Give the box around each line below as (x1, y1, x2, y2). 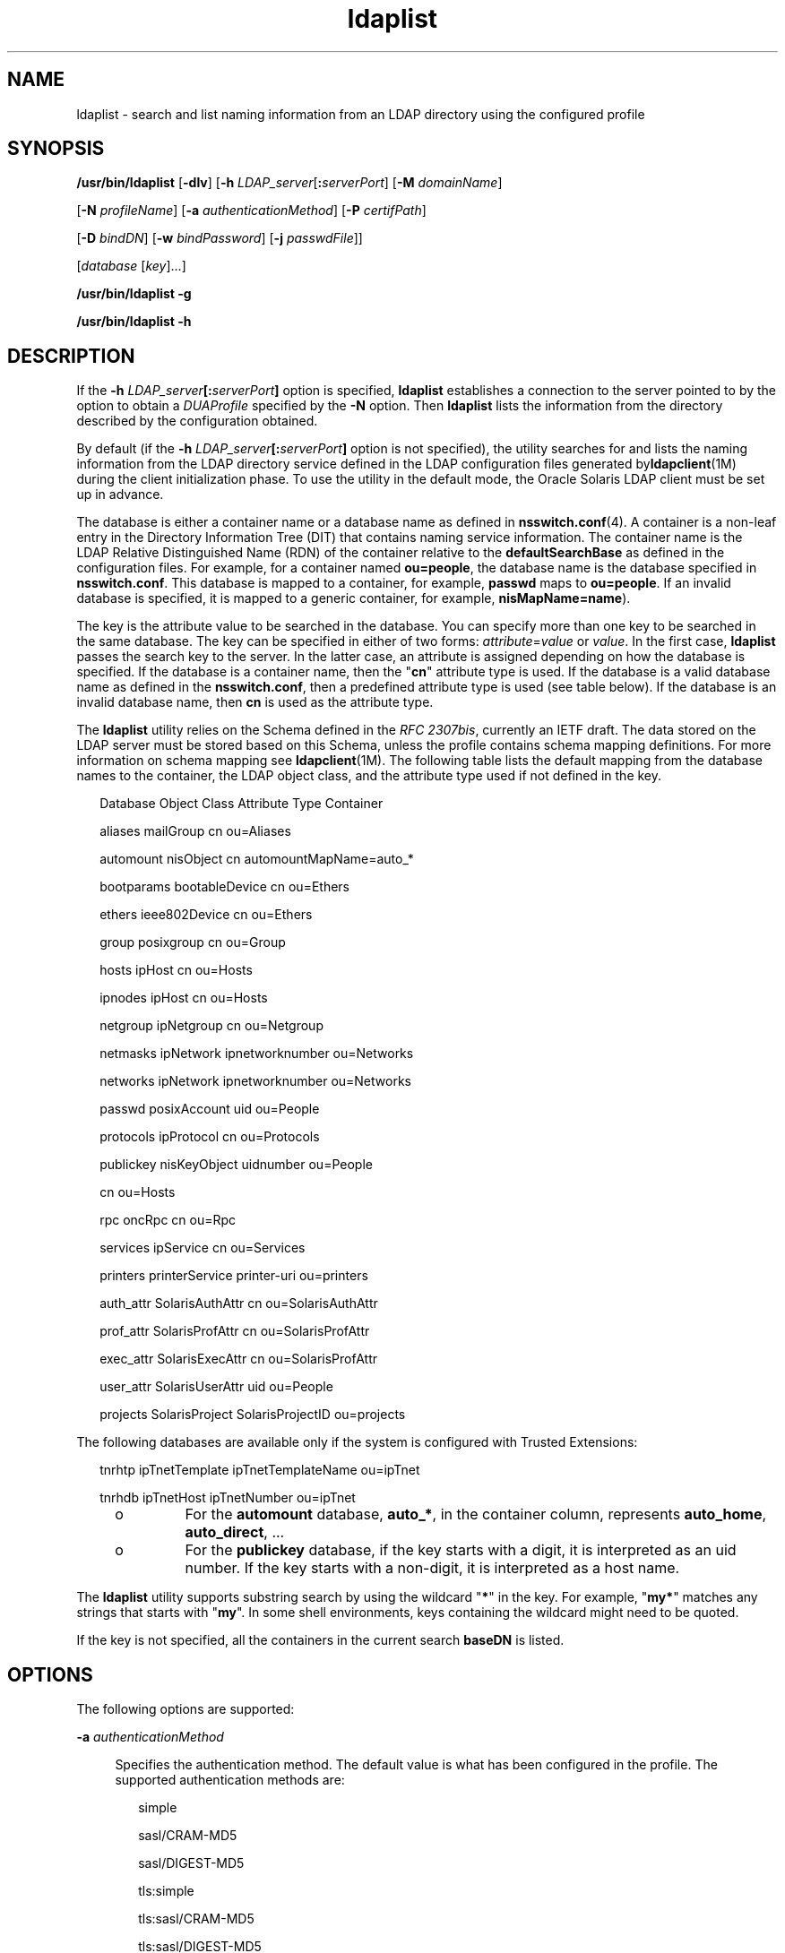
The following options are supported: (76, 1701, 295, 1717)
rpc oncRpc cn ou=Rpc (99, 1212, 237, 1228)
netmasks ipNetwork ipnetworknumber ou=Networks (99, 1045, 414, 1062)
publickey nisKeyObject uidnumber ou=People (99, 1157, 373, 1173)
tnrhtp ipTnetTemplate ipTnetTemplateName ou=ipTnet (99, 1462, 420, 1478)
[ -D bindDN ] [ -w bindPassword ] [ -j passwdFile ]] (76, 230, 363, 246)
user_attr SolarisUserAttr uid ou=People (99, 1379, 333, 1395)
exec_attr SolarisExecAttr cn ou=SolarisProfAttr (99, 1351, 377, 1367)
